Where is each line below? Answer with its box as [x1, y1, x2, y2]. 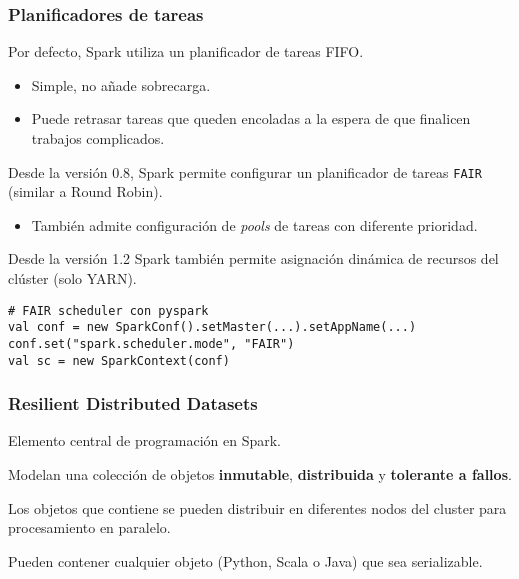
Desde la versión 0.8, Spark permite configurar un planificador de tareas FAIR [8, 161, 482, 182]
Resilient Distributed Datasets [8, 391, 258, 416]
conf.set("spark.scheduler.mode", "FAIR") [8, 336, 295, 351]
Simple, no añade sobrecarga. [31, 74, 211, 95]
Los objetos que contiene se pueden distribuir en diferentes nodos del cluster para [8, 497, 507, 518]
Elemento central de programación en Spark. [8, 430, 281, 451]
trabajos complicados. [31, 128, 165, 148]
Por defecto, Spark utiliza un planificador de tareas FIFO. [8, 41, 364, 62]
